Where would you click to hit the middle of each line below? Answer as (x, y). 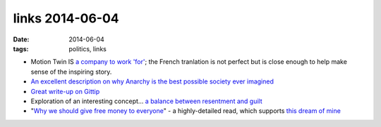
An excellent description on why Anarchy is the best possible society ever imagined (152, 81)
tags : (21, 48)
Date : (21, 39)
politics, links (88, 48)
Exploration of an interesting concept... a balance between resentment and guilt (146, 101)
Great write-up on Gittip (65, 91)
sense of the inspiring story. (71, 72)
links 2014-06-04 (66, 18)
